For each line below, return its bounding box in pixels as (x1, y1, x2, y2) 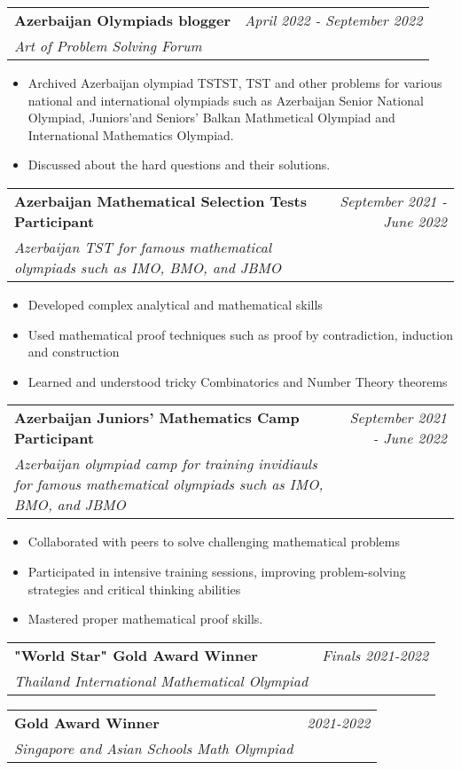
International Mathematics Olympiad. (27, 125, 234, 144)
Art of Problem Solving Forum (14, 35, 202, 56)
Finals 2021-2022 (322, 644, 429, 665)
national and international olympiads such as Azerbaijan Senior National (27, 90, 424, 109)
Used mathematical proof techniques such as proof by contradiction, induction (27, 325, 453, 343)
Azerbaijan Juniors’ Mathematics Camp (14, 407, 300, 428)
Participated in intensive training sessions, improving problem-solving (27, 562, 406, 580)
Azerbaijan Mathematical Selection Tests (14, 190, 307, 211)
